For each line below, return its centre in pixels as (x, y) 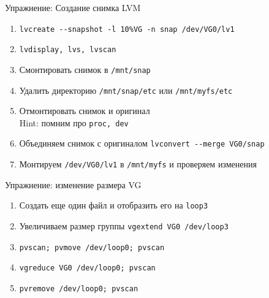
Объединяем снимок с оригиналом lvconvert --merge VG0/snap (142, 143)
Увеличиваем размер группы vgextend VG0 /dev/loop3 (124, 226)
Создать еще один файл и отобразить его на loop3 (114, 205)
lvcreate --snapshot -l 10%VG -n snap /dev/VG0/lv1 (127, 29)
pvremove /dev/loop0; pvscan (79, 289)
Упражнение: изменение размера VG (73, 184)
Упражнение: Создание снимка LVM (73, 7)
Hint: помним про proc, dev (74, 122)
